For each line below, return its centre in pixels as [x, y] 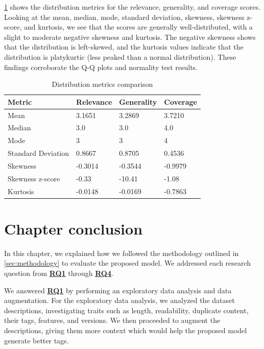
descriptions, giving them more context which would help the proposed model [126, 330]
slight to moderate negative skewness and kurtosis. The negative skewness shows [130, 37]
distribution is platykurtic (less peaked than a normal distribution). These [120, 56]
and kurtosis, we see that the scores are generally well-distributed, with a [138, 27]
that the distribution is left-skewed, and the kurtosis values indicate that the [124, 47]
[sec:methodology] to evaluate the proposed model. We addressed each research [128, 263]
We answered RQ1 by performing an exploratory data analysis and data [118, 290]
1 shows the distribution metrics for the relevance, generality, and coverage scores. [132, 7]
